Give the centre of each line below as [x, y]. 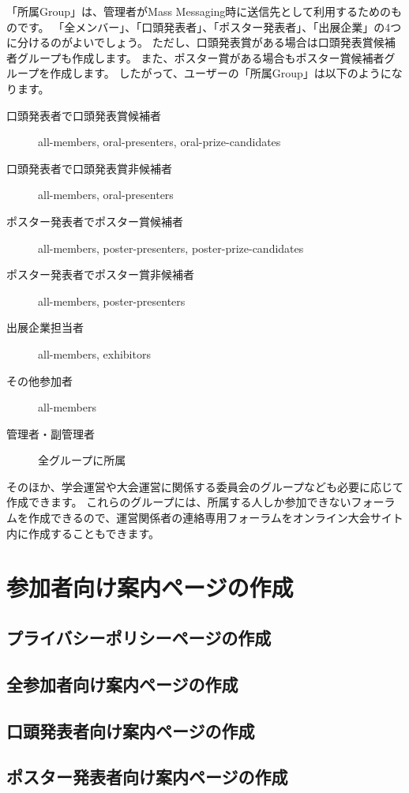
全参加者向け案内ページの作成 [122, 684]
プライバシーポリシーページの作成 [139, 638]
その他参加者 [39, 380]
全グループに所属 [82, 460]
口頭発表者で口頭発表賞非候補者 [89, 168]
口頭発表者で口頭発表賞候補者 [84, 115]
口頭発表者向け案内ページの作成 [131, 730]
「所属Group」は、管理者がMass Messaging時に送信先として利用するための [199, 11]
